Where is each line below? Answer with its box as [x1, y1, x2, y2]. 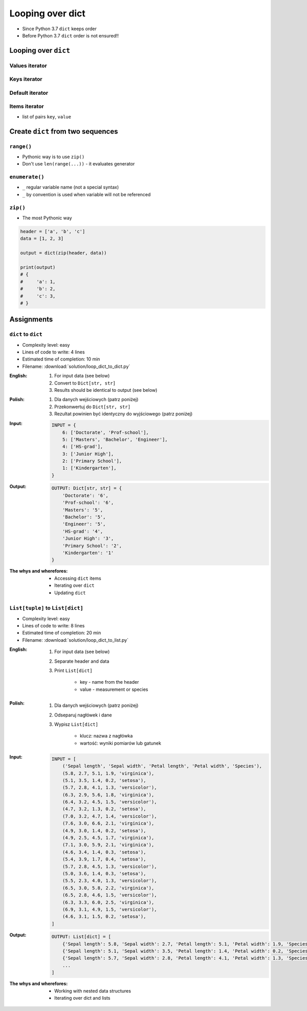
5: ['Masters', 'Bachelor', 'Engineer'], [62, 436, 168, 443]
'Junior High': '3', [62, 536, 114, 541]
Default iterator [9, 89, 49, 96]
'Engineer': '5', [62, 521, 106, 527]
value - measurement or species [80, 686, 148, 692]
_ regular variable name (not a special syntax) [22, 184, 119, 191]
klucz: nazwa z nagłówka [80, 733, 133, 739]
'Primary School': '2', [62, 543, 122, 549]
